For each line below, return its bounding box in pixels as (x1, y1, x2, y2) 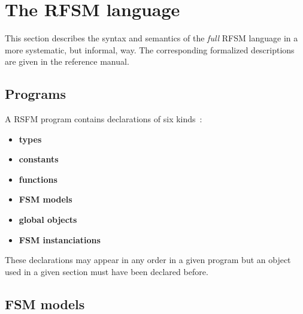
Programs (5, 84, 66, 103)
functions (19, 173, 57, 185)
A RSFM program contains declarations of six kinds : (5, 113, 202, 125)
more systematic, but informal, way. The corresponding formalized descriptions (5, 43, 295, 56)
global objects (19, 213, 77, 226)
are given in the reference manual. (5, 55, 129, 68)
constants (19, 153, 59, 165)
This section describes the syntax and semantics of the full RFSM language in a (5, 32, 298, 44)
